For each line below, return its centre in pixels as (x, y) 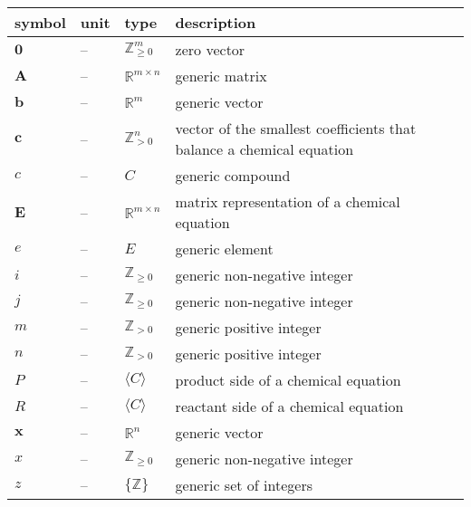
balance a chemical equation (264, 149)
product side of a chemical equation (288, 380)
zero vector (210, 49)
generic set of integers (244, 485)
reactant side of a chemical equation (289, 406)
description (216, 22)
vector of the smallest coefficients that (296, 128)
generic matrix (221, 76)
